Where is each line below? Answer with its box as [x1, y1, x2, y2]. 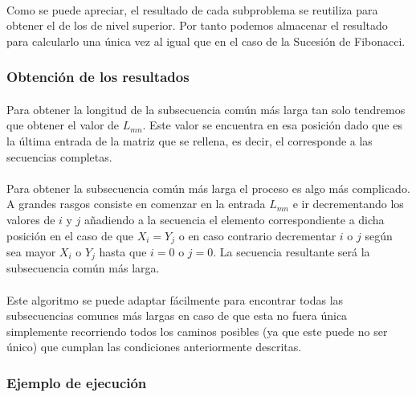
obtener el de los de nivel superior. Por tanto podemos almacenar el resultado [6, 17, 388, 34]
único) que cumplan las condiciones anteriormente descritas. [6, 338, 302, 355]
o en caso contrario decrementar [178, 227, 336, 244]
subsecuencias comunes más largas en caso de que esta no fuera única [6, 307, 348, 324]
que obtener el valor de [6, 117, 120, 133]
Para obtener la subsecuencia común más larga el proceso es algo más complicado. [6, 179, 410, 196]
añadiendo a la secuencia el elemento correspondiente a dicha [84, 211, 385, 227]
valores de [6, 211, 55, 227]
